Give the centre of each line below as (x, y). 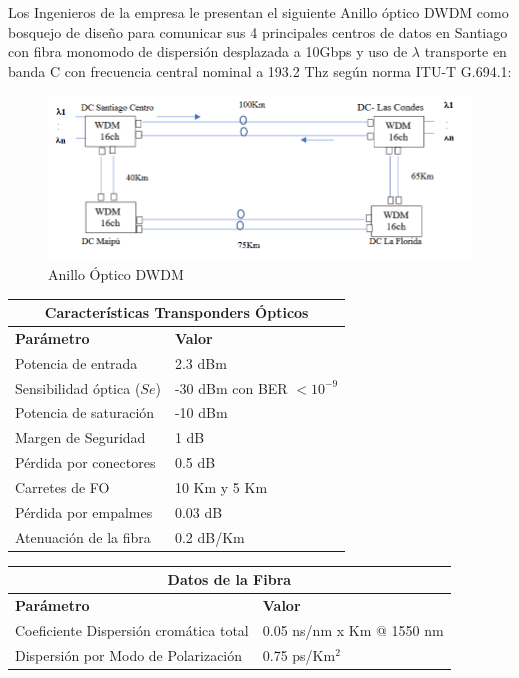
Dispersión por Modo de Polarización (129, 654)
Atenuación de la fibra (83, 536)
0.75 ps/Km (299, 654)
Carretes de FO (62, 486)
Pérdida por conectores (85, 462)
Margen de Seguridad (80, 437)
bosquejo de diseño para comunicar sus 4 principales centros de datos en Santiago (258, 31)
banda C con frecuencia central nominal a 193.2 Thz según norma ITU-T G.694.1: (260, 70)
